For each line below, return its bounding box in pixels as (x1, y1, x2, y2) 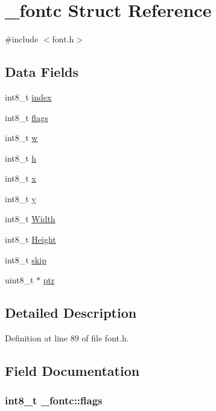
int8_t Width (5, 212, 56, 225)
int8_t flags (5, 111, 48, 123)
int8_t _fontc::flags (5, 393, 103, 408)
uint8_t (5, 274, 34, 286)
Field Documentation (5, 361, 140, 380)
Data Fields (5, 62, 79, 81)
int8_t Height (5, 233, 56, 246)
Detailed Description (5, 303, 137, 322)
